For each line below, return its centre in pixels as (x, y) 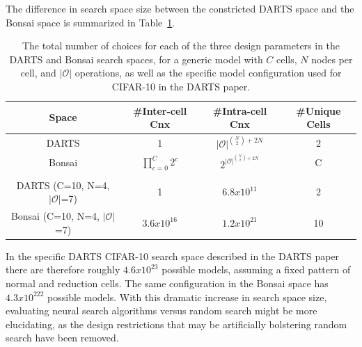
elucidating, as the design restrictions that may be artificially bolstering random (176, 324)
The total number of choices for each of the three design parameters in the (181, 46)
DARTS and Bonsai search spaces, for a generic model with (136, 59)
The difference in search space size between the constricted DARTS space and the (180, 8)
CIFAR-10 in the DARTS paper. (181, 86)
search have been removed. (62, 338)
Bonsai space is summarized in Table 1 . (90, 22)
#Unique (318, 110)
